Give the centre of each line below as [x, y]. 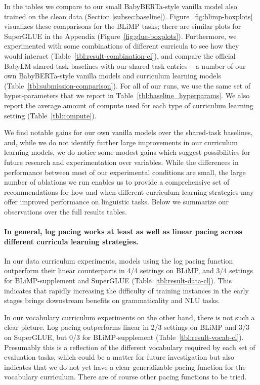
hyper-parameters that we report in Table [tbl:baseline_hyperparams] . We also [127, 95]
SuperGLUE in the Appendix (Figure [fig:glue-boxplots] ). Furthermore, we [120, 36]
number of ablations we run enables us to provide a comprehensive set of [117, 182]
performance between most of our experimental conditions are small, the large [125, 172]
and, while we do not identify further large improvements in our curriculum [121, 142]
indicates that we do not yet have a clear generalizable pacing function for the [125, 367]
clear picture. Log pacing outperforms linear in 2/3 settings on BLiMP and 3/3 [127, 327]
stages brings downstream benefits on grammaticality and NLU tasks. [112, 300]
